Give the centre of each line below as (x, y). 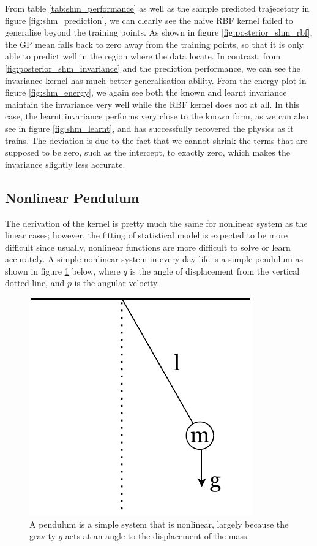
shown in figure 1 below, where (63, 271)
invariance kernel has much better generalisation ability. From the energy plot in (156, 80)
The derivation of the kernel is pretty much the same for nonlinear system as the (156, 223)
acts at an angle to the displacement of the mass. (157, 536)
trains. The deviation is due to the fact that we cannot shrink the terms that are (156, 140)
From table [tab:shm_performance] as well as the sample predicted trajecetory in (157, 8)
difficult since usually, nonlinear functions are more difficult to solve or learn (148, 247)
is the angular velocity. (117, 283)
